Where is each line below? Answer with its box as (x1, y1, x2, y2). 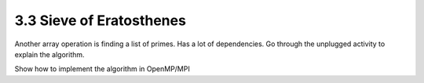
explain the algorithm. (14, 49, 86, 59)
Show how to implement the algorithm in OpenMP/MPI (14, 64, 190, 74)
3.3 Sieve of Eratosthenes (14, 12, 186, 29)
